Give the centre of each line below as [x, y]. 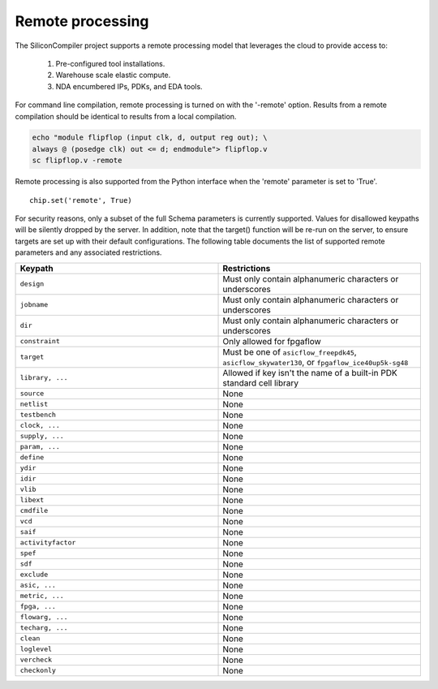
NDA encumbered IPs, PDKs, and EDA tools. [129, 86]
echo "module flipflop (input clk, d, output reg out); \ [150, 138]
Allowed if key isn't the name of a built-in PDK [310, 372]
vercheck [36, 660]
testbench [38, 415]
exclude [34, 575]
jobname [34, 305]
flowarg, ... [44, 617]
